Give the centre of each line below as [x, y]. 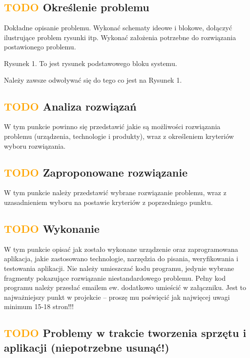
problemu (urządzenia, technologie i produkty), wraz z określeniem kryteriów [119, 136]
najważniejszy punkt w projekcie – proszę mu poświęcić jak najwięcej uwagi [117, 297]
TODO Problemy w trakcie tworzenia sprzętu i [125, 333]
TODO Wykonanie [52, 228]
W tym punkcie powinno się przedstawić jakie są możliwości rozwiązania [112, 126]
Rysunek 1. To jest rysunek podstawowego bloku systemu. [91, 63]
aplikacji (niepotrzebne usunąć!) [87, 347]
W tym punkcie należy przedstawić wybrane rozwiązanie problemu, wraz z [115, 192]
